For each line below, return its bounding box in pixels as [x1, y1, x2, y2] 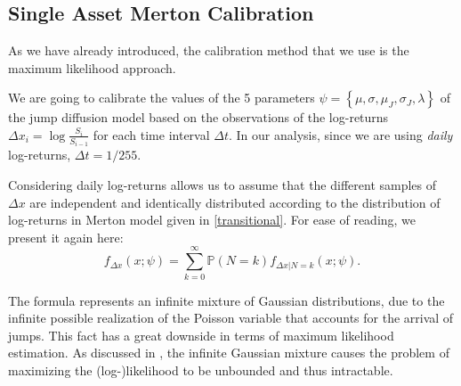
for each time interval [93, 125, 210, 144]
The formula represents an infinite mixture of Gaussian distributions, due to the [8, 291, 445, 309]
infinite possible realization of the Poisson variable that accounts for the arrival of [8, 308, 454, 327]
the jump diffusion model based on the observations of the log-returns [8, 108, 389, 127]
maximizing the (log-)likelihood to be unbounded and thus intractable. [8, 360, 393, 379]
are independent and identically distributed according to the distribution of [29, 193, 441, 211]
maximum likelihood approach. [8, 58, 176, 77]
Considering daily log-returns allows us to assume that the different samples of [8, 176, 437, 194]
